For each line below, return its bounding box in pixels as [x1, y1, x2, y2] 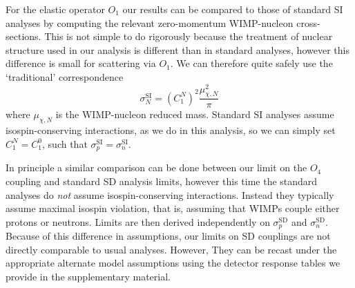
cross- [296, 15, 320, 30]
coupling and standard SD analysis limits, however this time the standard [6, 173, 318, 188]
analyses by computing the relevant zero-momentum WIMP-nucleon [6, 15, 294, 30]
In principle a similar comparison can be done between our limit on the [6, 160, 307, 175]
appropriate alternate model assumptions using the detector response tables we [6, 256, 340, 270]
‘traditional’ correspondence [6, 69, 124, 84]
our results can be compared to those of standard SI [122, 2, 343, 16]
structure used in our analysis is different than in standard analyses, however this [6, 42, 349, 57]
